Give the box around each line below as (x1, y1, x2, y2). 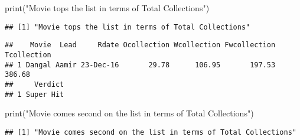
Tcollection (5, 50, 51, 59)
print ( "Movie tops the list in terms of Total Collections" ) (5, 2, 210, 14)
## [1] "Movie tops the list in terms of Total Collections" (5, 22, 250, 31)
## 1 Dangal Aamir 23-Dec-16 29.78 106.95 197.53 (5, 60, 276, 69)
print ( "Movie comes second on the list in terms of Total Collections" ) (5, 107, 254, 119)
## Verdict (5, 80, 64, 89)
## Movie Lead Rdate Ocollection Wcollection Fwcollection (5, 41, 276, 50)
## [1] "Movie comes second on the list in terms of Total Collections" (5, 128, 296, 136)
